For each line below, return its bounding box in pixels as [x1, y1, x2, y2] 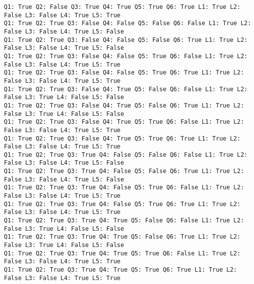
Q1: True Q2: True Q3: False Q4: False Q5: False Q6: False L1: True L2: [4, 20, 252, 27]
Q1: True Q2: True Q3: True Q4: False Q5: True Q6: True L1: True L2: [4, 200, 241, 208]
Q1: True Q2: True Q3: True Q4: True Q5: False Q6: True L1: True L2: [4, 233, 241, 241]
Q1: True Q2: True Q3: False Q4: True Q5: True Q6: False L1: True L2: [4, 118, 244, 126]
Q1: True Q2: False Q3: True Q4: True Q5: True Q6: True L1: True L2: [4, 3, 241, 10]
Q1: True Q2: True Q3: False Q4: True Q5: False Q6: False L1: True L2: [4, 85, 248, 93]
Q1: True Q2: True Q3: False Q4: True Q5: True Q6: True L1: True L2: [4, 135, 241, 142]
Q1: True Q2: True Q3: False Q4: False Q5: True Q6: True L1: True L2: [4, 69, 244, 76]
